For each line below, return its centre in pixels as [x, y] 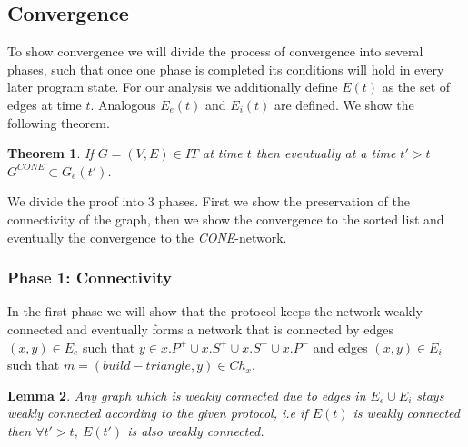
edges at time [45, 104]
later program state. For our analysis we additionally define [173, 87]
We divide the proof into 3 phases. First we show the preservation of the [209, 201]
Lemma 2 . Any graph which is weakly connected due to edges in [187, 395]
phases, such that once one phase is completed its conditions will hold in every [226, 69]
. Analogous [123, 104]
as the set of [416, 87]
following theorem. [59, 122]
